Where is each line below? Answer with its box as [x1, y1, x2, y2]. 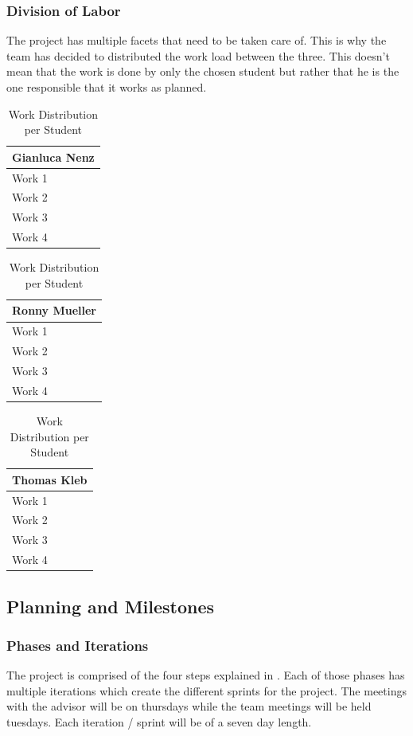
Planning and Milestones [6, 593, 215, 618]
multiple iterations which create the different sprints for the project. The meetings [6, 682, 407, 699]
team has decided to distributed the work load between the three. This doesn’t [6, 47, 390, 64]
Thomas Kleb [12, 471, 88, 487]
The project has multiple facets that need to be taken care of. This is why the [6, 32, 387, 49]
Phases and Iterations [6, 635, 149, 655]
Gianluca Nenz [12, 148, 95, 165]
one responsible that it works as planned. [6, 79, 207, 95]
